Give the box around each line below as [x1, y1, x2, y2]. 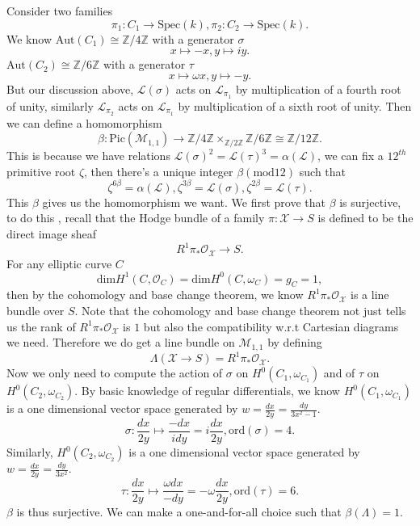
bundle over [6, 302, 65, 318]
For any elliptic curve [6, 255, 112, 271]
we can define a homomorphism [6, 114, 162, 131]
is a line [351, 286, 389, 303]
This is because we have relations [6, 147, 170, 164]
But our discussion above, [6, 80, 134, 97]
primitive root [6, 162, 76, 179]
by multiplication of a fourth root [235, 80, 401, 97]
